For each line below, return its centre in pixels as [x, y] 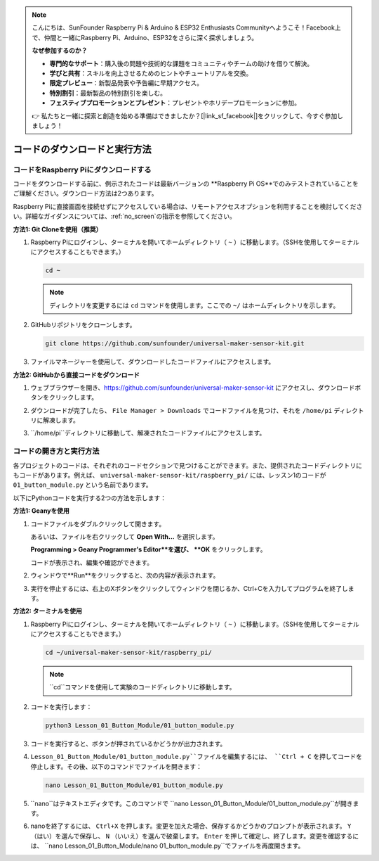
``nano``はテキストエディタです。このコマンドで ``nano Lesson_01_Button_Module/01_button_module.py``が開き [192, 803]
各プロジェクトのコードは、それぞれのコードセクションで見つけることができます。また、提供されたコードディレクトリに [188, 465]
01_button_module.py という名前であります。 [82, 485]
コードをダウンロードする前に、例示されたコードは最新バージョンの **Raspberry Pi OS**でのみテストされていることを [186, 184]
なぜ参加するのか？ [60, 51]
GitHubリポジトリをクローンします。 [83, 325]
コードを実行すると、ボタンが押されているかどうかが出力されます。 [128, 744]
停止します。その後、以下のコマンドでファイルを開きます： [117, 766]
